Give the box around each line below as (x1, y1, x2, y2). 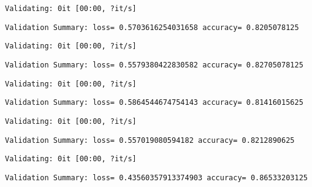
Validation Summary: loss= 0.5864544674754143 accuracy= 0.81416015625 (5, 98, 303, 107)
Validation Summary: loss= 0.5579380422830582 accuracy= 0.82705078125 (5, 60, 303, 69)
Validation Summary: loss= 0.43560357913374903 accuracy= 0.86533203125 (5, 173, 308, 182)
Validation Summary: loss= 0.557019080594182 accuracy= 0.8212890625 (5, 135, 295, 145)
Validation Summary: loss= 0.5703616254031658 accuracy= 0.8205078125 (5, 23, 299, 32)
